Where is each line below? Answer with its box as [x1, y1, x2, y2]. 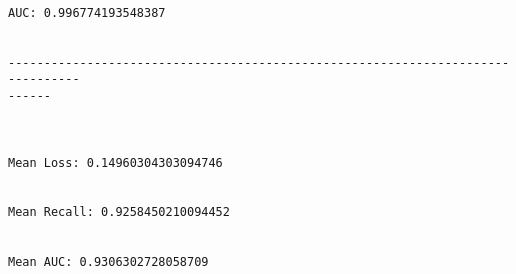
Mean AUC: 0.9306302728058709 [8, 255, 209, 270]
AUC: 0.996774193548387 [8, 5, 166, 20]
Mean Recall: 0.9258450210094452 [8, 205, 230, 220]
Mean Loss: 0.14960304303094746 [8, 155, 223, 170]
